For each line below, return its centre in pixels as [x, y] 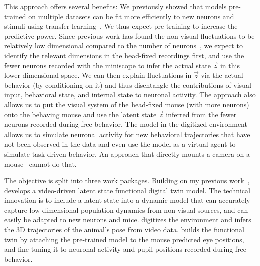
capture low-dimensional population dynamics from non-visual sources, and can [126, 210]
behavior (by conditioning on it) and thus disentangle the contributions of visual [128, 85]
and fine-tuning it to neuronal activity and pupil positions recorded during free [125, 249]
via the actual [222, 75]
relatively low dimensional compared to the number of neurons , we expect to [123, 45]
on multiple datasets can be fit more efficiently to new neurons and [131, 16]
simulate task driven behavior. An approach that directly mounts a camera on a [127, 153]
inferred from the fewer [201, 114]
